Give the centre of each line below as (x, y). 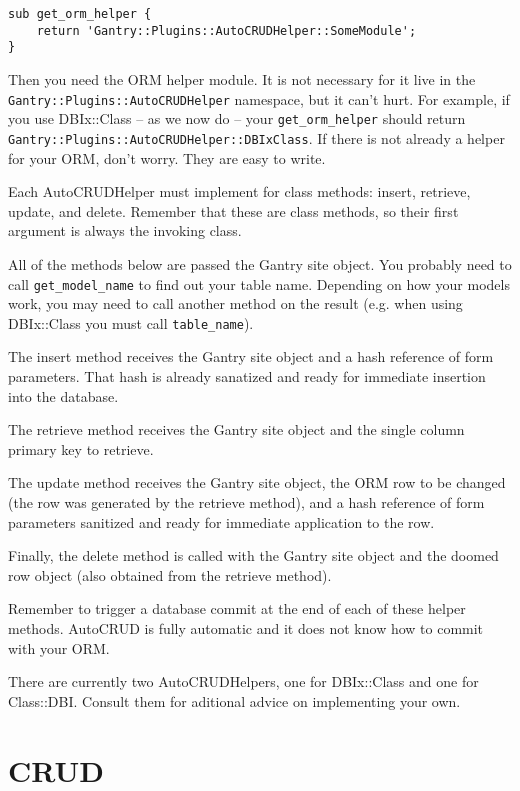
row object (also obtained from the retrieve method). (170, 574)
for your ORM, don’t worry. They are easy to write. (167, 157)
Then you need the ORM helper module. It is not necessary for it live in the (242, 78)
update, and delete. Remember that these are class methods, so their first (233, 210)
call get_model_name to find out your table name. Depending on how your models (259, 283)
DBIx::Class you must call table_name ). (131, 322)
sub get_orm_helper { (80, 14)
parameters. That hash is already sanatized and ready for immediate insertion (247, 376)
